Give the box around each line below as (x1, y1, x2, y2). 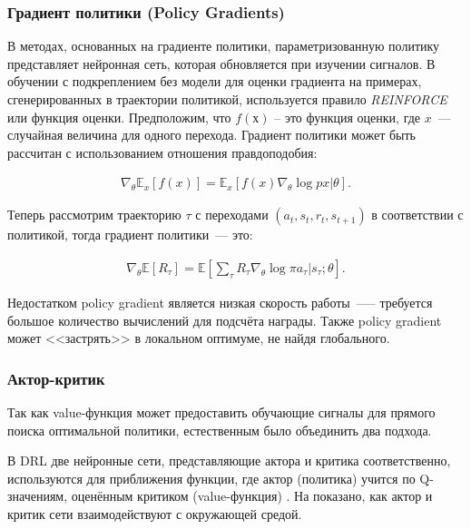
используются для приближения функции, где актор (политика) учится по (7, 468, 416, 487)
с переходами (195, 205, 269, 224)
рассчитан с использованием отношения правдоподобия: (7, 142, 318, 162)
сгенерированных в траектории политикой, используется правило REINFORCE (7, 90, 447, 108)
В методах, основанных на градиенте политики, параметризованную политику (7, 36, 440, 55)
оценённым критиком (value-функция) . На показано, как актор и (71, 486, 433, 505)
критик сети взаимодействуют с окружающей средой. (7, 505, 302, 523)
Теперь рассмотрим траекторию (7, 205, 182, 224)
